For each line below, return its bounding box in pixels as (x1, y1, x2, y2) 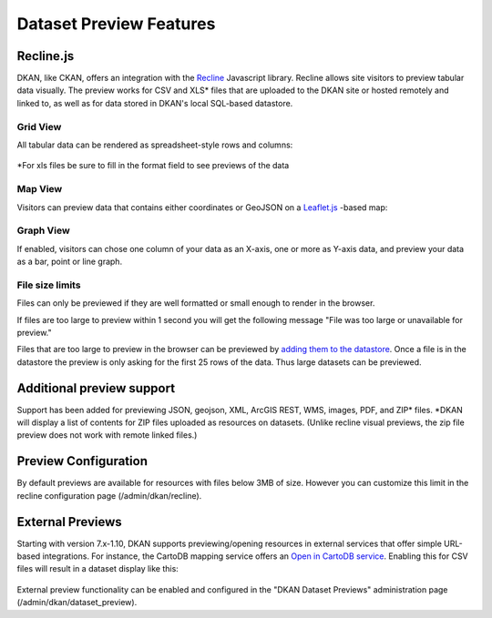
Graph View (16, 224, 70, 237)
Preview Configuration (16, 453, 148, 469)
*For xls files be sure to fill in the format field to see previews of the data (16, 160, 290, 171)
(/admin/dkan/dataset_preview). (16, 597, 138, 608)
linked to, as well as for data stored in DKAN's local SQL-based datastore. (16, 97, 293, 108)
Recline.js (16, 48, 75, 64)
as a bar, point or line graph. (16, 256, 123, 268)
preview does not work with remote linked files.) (16, 430, 198, 441)
